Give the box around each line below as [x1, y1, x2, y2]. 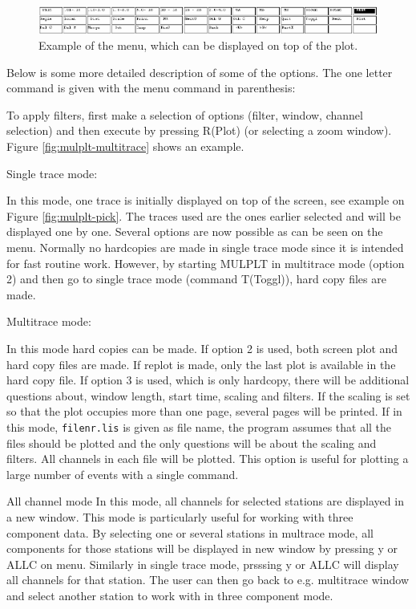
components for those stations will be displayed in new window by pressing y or [6, 540, 398, 557]
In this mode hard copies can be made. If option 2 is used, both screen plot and [6, 340, 398, 357]
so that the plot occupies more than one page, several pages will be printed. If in [6, 403, 402, 420]
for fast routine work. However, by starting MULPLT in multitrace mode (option [6, 254, 405, 271]
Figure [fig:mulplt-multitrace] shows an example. [6, 138, 244, 155]
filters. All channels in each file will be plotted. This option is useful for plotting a [6, 450, 409, 467]
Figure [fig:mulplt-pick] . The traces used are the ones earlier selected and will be [6, 207, 401, 224]
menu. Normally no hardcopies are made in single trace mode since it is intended [6, 239, 404, 256]
